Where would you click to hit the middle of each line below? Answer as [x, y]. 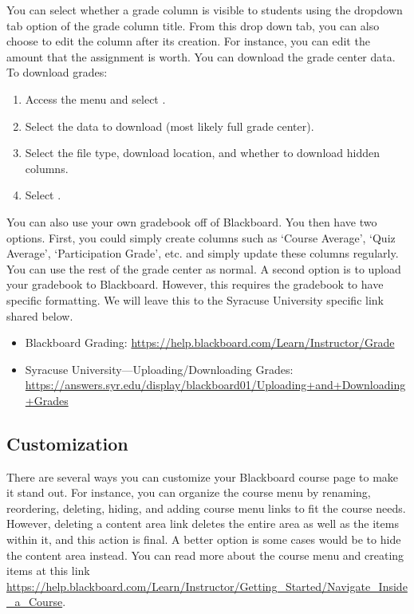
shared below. [40, 315]
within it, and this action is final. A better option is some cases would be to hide [204, 539]
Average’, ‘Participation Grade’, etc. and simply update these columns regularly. [203, 253]
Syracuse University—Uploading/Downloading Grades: [159, 369]
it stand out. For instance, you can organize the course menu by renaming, [189, 492]
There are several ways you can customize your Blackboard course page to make [203, 476]
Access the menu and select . [95, 98]
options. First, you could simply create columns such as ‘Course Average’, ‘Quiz [201, 237]
